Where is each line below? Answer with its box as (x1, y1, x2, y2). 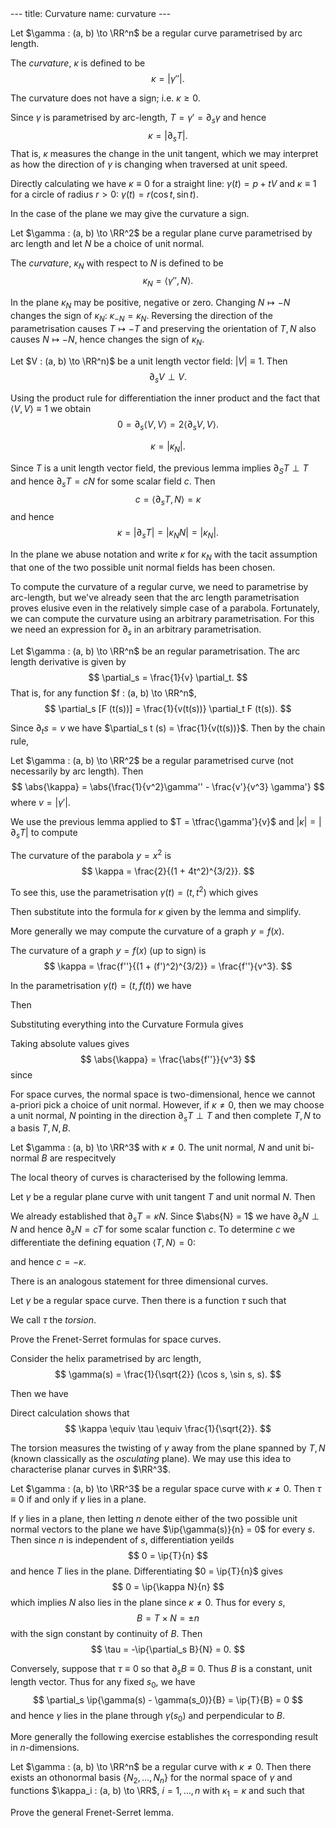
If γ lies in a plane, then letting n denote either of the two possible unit (10, 1513, 298, 1525)
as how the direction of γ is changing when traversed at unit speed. (10, 158, 288, 170)
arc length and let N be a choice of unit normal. (10, 237, 205, 249)
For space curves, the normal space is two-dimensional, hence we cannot (10, 1088, 316, 1100)
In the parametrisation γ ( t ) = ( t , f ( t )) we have (10, 979, 192, 991)
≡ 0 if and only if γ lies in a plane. (10, 1493, 147, 1506)
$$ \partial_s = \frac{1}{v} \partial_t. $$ (88, 671, 248, 683)
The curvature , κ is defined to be (10, 57, 146, 69)
